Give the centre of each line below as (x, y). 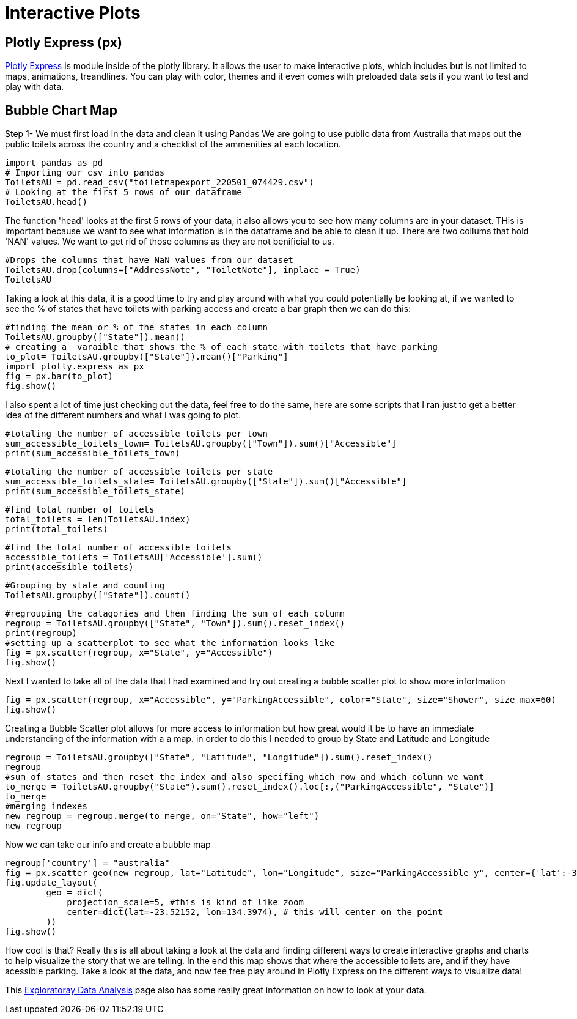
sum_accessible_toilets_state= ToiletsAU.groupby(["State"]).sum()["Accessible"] (206, 482)
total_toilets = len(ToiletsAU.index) (98, 520)
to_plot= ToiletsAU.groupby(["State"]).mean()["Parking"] (147, 357)
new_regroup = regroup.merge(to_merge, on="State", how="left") (162, 816)
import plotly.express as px (75, 367)
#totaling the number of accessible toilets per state (139, 472)
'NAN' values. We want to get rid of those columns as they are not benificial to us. (170, 242)
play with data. (35, 87)
